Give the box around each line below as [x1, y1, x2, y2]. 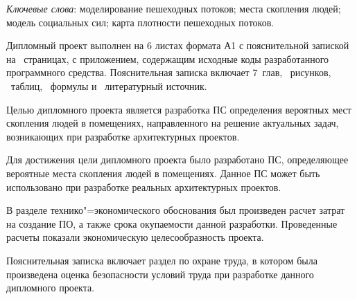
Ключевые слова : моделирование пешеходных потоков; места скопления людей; [6, 1, 341, 15]
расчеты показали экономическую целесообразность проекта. [6, 230, 264, 244]
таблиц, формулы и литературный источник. [10, 78, 207, 93]
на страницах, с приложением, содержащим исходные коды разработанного [6, 51, 329, 66]
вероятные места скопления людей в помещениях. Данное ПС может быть [6, 165, 320, 180]
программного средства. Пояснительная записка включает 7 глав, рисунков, [6, 65, 331, 80]
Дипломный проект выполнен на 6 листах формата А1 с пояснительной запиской [6, 38, 349, 53]
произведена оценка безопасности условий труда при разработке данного [6, 266, 314, 281]
